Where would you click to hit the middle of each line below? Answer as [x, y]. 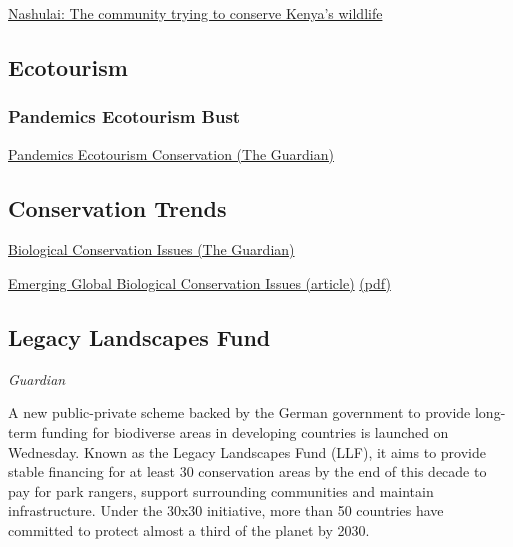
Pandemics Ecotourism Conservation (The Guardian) [171, 153]
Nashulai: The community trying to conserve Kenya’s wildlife [195, 13]
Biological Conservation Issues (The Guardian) [151, 249]
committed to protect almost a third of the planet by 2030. [189, 529]
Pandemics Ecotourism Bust [124, 116]
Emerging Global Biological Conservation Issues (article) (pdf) [199, 282]
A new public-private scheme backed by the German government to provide [239, 412]
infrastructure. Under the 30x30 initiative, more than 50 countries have [226, 510]
